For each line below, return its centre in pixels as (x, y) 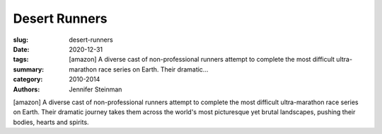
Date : (21, 49)
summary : (29, 69)
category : (28, 79)
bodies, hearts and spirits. (51, 122)
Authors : (27, 89)
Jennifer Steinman (95, 89)
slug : (21, 40)
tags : (21, 60)
